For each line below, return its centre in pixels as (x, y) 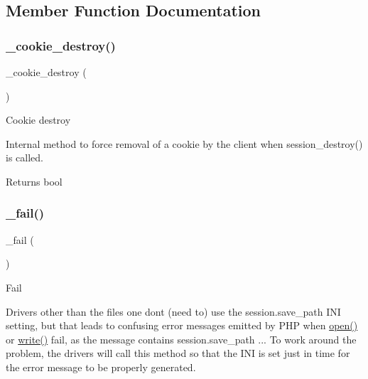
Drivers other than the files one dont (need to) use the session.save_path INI (173, 311)
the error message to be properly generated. (101, 367)
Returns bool (34, 181)
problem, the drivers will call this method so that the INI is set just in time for (178, 353)
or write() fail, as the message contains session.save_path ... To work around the (181, 339)
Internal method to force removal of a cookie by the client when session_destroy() (184, 143)
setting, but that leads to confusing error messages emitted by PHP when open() (182, 325)
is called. (25, 158)
